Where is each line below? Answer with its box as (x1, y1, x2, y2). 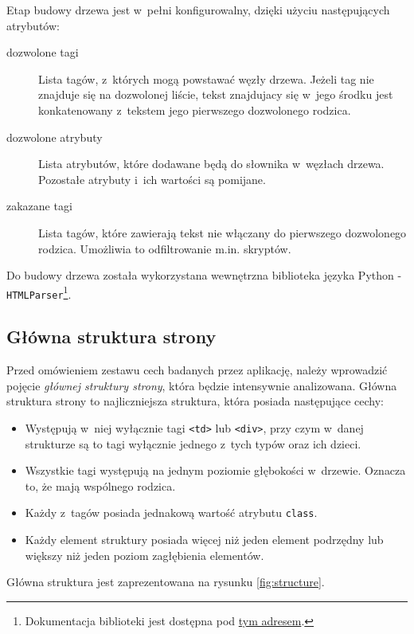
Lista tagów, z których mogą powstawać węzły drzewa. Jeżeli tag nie (38, 70, 374, 87)
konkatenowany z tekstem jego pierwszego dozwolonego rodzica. (38, 101, 351, 118)
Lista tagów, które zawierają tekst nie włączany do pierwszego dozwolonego (38, 224, 407, 241)
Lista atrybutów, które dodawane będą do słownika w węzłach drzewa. (38, 155, 385, 172)
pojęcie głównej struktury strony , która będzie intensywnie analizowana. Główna (6, 377, 397, 393)
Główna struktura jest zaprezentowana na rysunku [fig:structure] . (6, 573, 325, 590)
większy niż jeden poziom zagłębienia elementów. (25, 546, 264, 563)
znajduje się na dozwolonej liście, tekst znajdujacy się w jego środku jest (38, 86, 393, 103)
